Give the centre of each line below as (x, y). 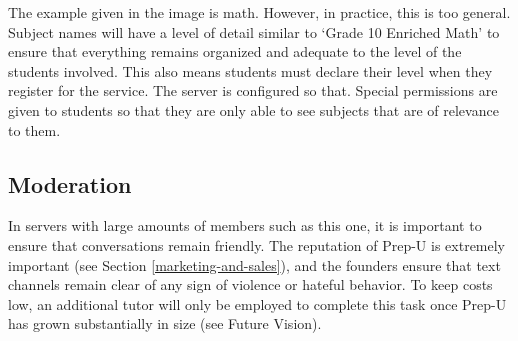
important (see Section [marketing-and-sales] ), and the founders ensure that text (254, 264)
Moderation (70, 183)
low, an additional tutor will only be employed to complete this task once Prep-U (257, 303)
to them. (34, 129)
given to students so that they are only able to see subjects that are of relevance (253, 109)
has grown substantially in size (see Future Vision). (165, 323)
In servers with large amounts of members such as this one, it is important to (245, 225)
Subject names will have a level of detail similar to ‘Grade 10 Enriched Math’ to (254, 31)
